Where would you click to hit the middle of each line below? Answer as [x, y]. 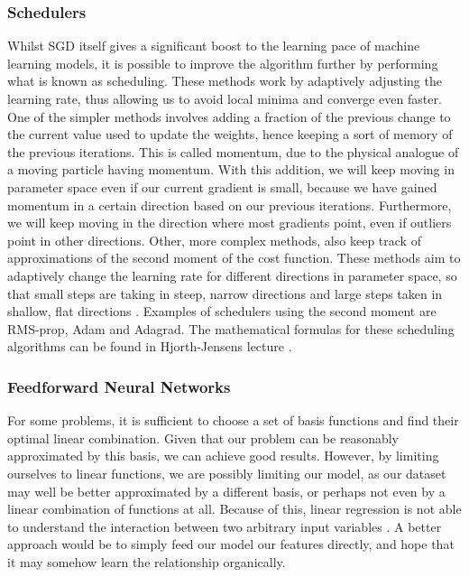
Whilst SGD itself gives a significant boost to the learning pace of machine [214, 46]
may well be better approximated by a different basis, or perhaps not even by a [226, 491]
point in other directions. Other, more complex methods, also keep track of [214, 240]
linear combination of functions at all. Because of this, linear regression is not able [234, 509]
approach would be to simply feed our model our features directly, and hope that [231, 544]
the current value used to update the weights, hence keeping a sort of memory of [230, 134]
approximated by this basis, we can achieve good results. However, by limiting [223, 456]
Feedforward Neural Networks [119, 386]
